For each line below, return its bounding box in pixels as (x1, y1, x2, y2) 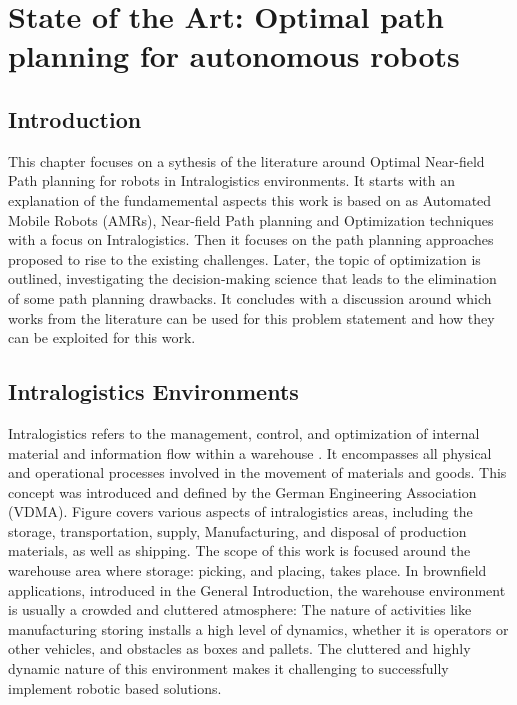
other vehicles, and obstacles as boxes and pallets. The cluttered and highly (8, 638, 471, 659)
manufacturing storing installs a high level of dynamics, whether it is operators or (8, 618, 509, 639)
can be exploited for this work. (8, 327, 196, 348)
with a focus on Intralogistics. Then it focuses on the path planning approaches (8, 229, 494, 250)
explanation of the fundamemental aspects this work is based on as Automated (8, 189, 492, 210)
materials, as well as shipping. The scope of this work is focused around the (8, 540, 471, 561)
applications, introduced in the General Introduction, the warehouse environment (8, 579, 506, 600)
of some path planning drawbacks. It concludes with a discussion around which (8, 287, 492, 308)
